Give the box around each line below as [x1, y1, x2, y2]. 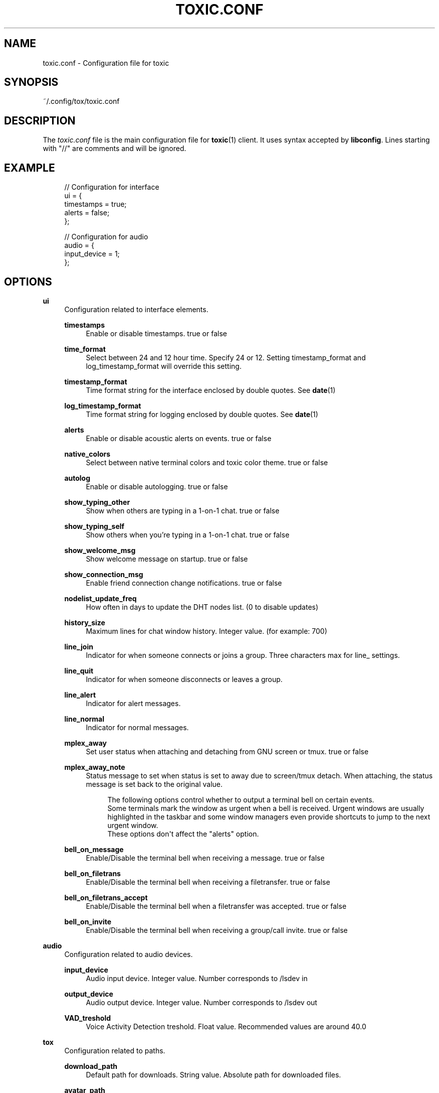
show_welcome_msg [64, 545, 136, 555]
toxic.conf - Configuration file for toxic [43, 58, 169, 67]
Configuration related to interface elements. [64, 305, 208, 314]
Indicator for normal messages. [86, 723, 189, 732]
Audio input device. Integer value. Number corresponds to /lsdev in [86, 974, 308, 983]
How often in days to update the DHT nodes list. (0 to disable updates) [86, 602, 319, 611]
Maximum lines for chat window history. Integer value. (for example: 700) [86, 626, 327, 635]
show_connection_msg [64, 570, 143, 579]
